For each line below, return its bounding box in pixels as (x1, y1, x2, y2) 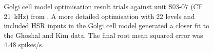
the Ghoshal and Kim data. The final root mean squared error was (4, 30, 203, 40)
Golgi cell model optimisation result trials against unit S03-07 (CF (4, 1, 203, 11)
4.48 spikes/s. (4, 39, 44, 50)
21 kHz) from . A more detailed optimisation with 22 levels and (4, 11, 195, 21)
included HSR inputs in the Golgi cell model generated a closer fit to (4, 20, 210, 31)
